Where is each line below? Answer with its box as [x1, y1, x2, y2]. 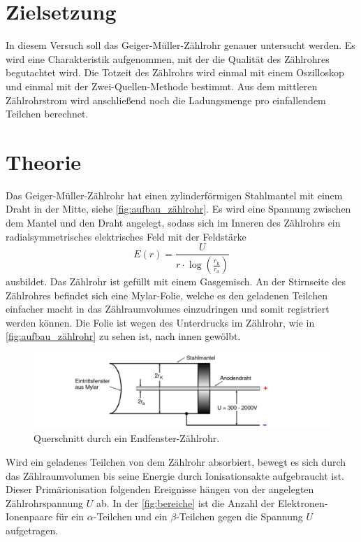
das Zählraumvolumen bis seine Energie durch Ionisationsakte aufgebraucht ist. [6, 468, 344, 483]
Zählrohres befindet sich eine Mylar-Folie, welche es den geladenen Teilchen [6, 287, 327, 302]
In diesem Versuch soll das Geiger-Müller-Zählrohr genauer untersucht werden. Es [6, 38, 355, 52]
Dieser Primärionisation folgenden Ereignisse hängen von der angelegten [6, 482, 314, 497]
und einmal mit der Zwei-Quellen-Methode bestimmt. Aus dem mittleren [6, 78, 318, 93]
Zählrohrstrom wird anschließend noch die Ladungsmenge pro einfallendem [6, 92, 326, 107]
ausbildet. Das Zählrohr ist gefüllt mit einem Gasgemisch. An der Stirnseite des [6, 274, 346, 289]
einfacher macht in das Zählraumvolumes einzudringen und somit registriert [6, 301, 330, 316]
